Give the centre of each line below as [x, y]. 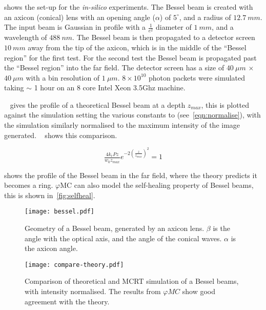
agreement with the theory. [67, 301]
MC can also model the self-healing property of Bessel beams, [157, 185]
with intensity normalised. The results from [93, 291]
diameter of [174, 27]
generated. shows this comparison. [61, 135]
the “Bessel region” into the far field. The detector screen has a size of [114, 67]
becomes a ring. [29, 185]
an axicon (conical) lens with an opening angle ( [80, 17]
